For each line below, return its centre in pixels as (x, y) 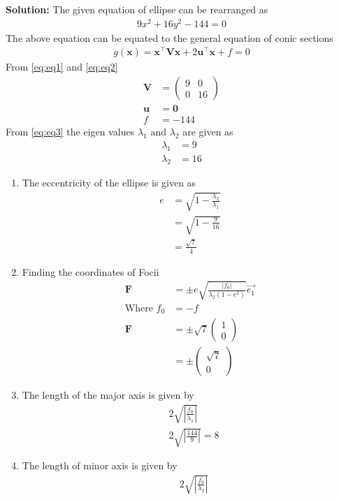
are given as (208, 132)
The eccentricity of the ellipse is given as (109, 183)
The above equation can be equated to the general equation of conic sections (169, 37)
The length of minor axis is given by (100, 465)
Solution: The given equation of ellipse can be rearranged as (137, 9)
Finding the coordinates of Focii (91, 271)
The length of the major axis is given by (108, 395)
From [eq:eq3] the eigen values (70, 132)
